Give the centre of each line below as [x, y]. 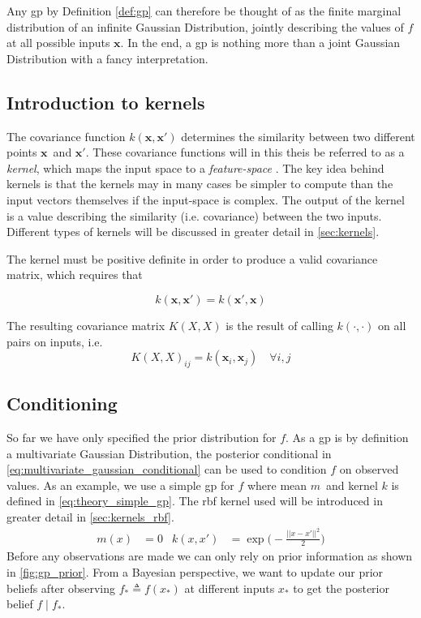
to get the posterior [341, 588]
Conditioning [62, 403]
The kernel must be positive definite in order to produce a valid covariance [192, 258]
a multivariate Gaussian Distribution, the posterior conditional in [169, 453]
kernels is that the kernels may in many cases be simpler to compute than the [200, 184]
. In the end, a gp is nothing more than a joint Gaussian [260, 43]
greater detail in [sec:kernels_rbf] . [90, 517]
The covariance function [66, 136]
